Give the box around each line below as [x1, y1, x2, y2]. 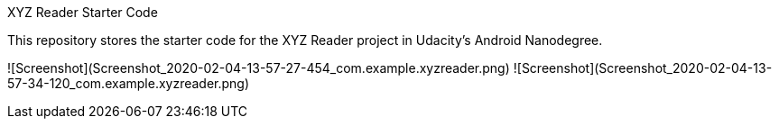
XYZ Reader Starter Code [7, 4, 158, 20]
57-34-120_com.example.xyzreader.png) [7, 76, 250, 91]
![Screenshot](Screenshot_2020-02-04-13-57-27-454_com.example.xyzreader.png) [7, 60, 510, 76]
